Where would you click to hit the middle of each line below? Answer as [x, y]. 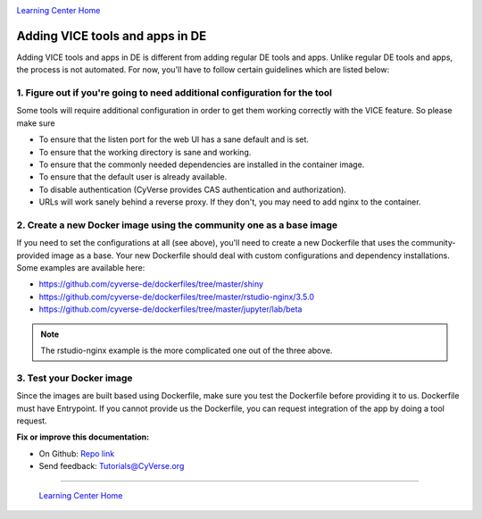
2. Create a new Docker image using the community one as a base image [177, 225]
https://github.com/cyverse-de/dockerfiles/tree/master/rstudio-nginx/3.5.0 [176, 297]
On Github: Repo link [77, 453]
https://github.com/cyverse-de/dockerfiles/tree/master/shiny [151, 284]
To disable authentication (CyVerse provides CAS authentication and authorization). [193, 189]
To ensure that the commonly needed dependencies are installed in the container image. [202, 164]
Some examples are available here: [81, 268]
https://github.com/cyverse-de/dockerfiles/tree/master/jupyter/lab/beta [170, 309]
